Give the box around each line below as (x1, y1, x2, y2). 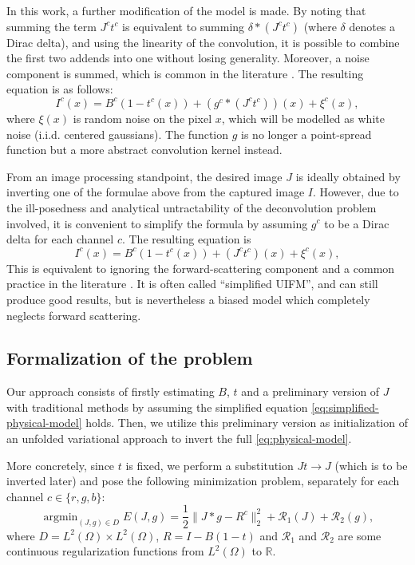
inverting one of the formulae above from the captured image (6, 184, 305, 200)
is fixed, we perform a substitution (125, 456, 294, 473)
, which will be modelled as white (221, 109, 385, 126)
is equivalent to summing (122, 18, 245, 34)
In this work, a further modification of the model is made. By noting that (6, 2, 366, 18)
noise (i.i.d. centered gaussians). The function (6, 125, 229, 142)
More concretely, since (6, 456, 115, 473)
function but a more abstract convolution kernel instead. (6, 141, 283, 158)
